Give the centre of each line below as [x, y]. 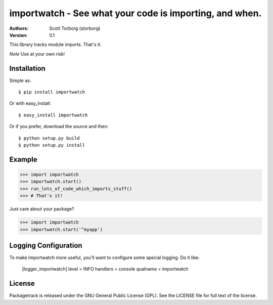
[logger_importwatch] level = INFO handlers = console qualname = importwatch [105, 269]
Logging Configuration [46, 245]
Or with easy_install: [30, 103]
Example [23, 159]
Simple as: [20, 80]
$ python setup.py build [49, 138]
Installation [27, 68]
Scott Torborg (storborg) [75, 28]
